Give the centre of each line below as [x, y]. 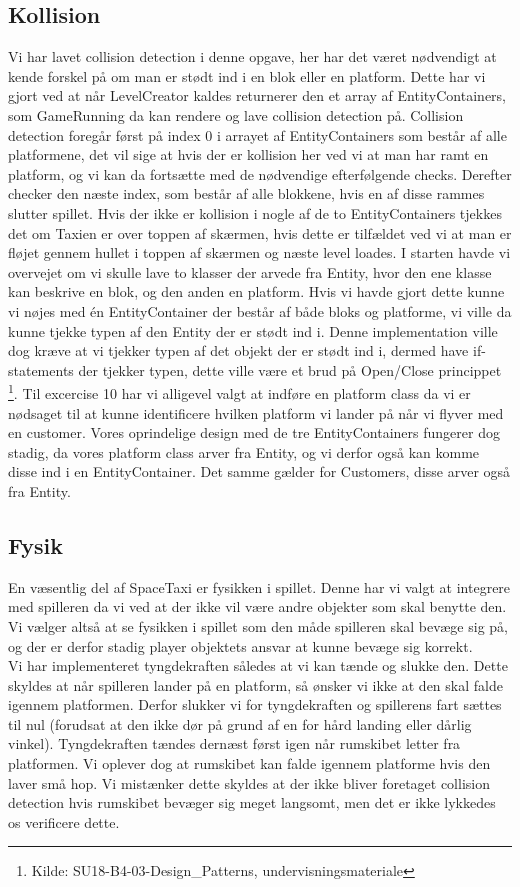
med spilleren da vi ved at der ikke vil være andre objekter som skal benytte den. [257, 606]
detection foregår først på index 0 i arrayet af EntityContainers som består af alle [257, 134]
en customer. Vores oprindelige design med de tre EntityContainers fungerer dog [254, 432]
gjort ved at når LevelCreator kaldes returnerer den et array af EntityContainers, [257, 95]
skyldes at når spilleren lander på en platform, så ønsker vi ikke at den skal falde [255, 684]
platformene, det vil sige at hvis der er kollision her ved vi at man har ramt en [248, 154]
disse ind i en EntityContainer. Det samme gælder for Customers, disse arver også [259, 471]
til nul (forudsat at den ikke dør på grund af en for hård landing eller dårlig [240, 723]
